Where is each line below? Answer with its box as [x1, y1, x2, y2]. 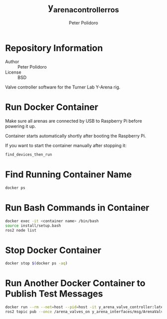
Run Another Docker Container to [5, 278, 146, 289]
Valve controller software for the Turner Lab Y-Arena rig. [5, 84, 121, 90]
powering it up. [5, 123, 36, 129]
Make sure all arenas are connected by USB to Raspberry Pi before [5, 118, 143, 124]
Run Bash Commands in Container [5, 202, 150, 214]
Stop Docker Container [5, 244, 102, 256]
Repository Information [5, 42, 103, 54]
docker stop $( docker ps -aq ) [5, 261, 68, 266]
